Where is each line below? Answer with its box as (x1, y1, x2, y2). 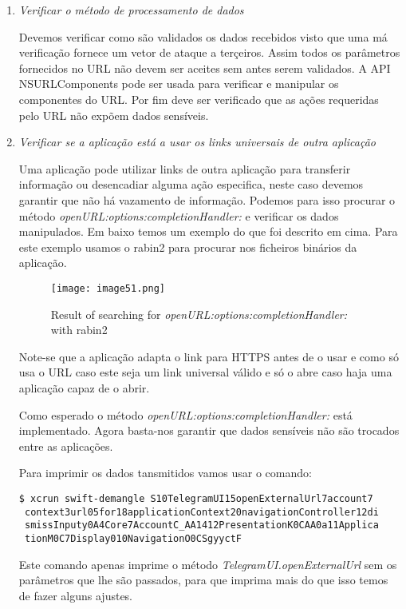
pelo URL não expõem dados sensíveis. (18, 106, 209, 123)
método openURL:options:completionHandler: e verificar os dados (18, 207, 339, 224)
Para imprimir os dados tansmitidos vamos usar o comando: (18, 464, 312, 481)
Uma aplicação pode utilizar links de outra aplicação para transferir (18, 160, 351, 177)
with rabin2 (50, 321, 108, 338)
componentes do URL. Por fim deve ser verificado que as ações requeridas (18, 90, 379, 107)
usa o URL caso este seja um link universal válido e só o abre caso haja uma (18, 364, 392, 380)
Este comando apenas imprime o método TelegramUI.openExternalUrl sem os (18, 555, 397, 572)
